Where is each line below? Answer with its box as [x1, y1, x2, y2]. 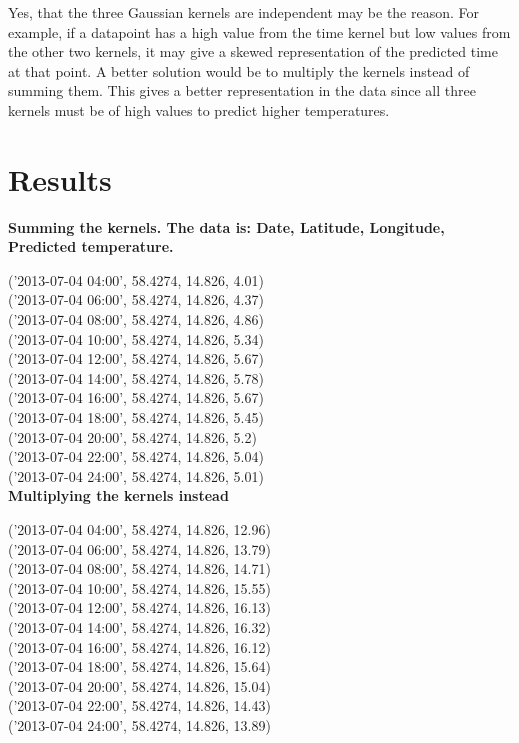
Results [8, 158, 112, 199]
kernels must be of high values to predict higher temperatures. [8, 99, 390, 120]
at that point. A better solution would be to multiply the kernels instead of [8, 60, 470, 81]
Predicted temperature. [8, 236, 174, 257]
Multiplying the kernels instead [8, 485, 229, 506]
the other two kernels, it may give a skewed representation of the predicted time [8, 41, 498, 62]
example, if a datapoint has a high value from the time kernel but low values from [8, 21, 511, 42]
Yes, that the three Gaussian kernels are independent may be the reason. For [8, 2, 480, 22]
